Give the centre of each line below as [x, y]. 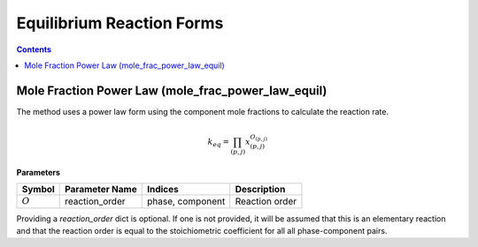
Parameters [39, 172]
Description [260, 190]
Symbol [38, 190]
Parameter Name [101, 190]
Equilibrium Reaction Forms [120, 23]
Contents [34, 49]
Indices [162, 190]
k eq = [219, 143]
